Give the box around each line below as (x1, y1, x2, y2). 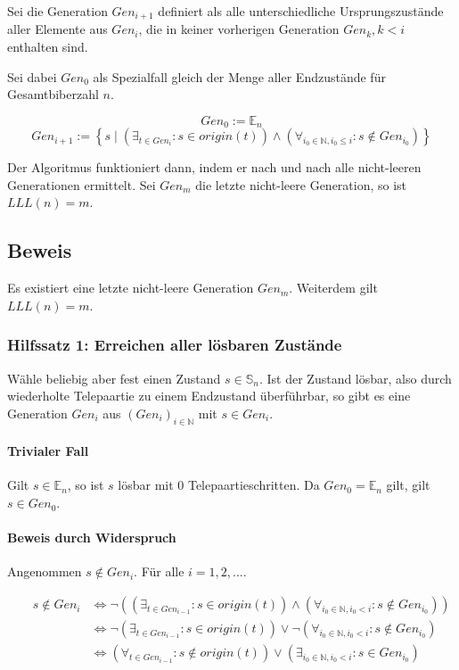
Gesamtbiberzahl (7, 85, 99, 103)
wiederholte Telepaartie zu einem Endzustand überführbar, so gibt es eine (7, 386, 411, 405)
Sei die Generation (7, 2, 108, 20)
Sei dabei (7, 67, 57, 86)
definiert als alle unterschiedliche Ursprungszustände (158, 2, 444, 20)
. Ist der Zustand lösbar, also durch (258, 368, 452, 387)
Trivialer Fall (7, 442, 89, 460)
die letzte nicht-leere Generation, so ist (195, 175, 407, 194)
